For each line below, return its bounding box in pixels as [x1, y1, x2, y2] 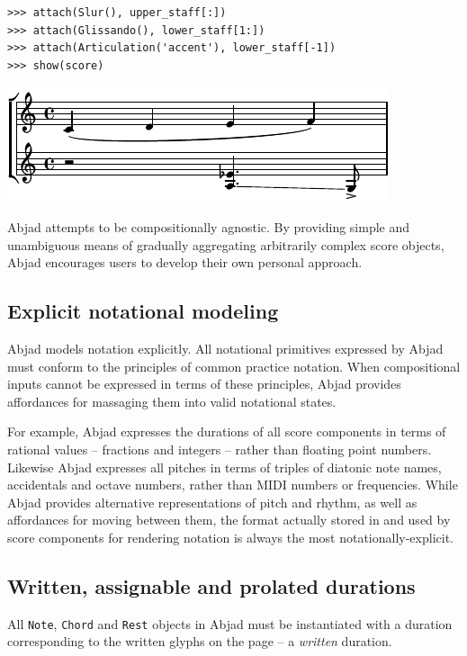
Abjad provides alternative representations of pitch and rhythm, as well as [7, 492, 418, 511]
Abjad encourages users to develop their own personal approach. [7, 253, 363, 272]
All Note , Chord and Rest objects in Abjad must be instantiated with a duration [7, 614, 453, 633]
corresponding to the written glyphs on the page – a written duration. [7, 632, 392, 651]
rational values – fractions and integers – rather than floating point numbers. [7, 439, 432, 458]
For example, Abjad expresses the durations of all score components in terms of [7, 422, 446, 441]
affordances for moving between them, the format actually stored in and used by [7, 510, 451, 529]
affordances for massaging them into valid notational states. [7, 391, 337, 410]
